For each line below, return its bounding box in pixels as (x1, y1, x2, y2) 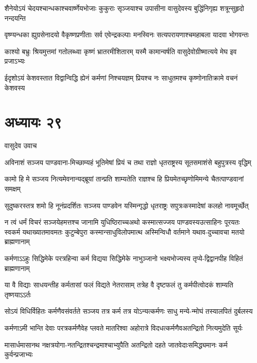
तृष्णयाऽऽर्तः (4, 289, 31, 299)
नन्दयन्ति (4, 12, 26, 23)
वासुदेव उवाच (4, 140, 37, 151)
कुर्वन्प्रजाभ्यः (4, 349, 33, 360)
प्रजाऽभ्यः (4, 56, 25, 66)
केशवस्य (4, 82, 25, 92)
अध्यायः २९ (4, 111, 62, 132)
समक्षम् (4, 183, 21, 194)
